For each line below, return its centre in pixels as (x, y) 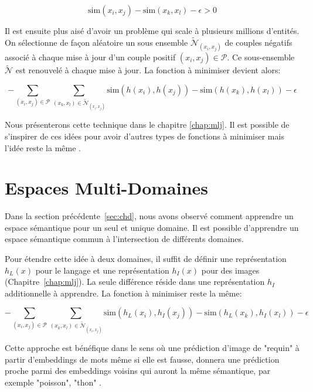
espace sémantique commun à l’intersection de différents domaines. (124, 239)
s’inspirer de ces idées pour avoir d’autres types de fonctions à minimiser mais (144, 136)
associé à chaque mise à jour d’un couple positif (90, 57)
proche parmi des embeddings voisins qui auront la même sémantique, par (138, 371)
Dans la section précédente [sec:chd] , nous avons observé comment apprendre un (149, 216)
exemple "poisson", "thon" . (53, 382)
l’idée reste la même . (43, 147)
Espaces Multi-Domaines (107, 188)
